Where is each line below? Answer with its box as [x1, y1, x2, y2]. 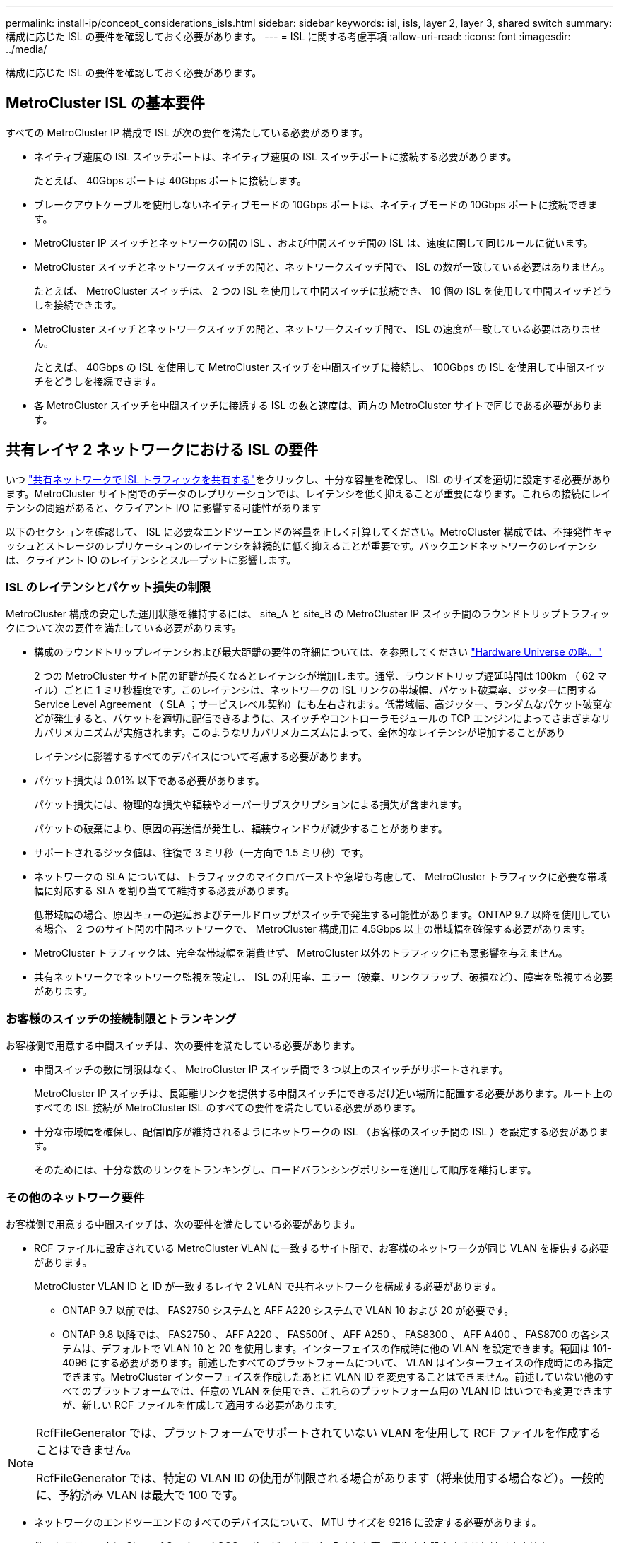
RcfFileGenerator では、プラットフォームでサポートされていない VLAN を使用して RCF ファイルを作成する [36, 1425, 601, 1440]
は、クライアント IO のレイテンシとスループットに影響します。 [6, 553, 297, 566]
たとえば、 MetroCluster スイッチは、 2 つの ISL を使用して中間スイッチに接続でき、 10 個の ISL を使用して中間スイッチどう [34, 284, 612, 297]
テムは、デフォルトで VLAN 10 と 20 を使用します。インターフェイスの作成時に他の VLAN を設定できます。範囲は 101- [62, 1342, 612, 1354]
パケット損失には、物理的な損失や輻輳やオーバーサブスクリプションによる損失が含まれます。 [34, 798, 468, 811]
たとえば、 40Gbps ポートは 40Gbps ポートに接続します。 [34, 174, 307, 187]
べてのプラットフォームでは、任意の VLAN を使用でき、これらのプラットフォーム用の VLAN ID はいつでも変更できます [62, 1384, 613, 1397]
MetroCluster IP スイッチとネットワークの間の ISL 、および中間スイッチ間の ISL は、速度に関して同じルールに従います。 [34, 236, 594, 249]
